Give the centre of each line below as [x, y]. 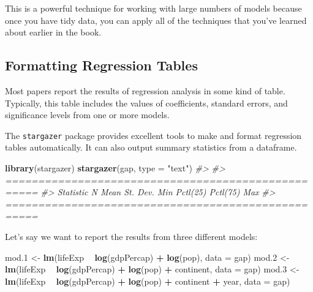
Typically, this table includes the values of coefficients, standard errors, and [146, 103]
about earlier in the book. [53, 32]
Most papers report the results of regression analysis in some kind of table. [145, 90]
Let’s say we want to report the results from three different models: [131, 236]
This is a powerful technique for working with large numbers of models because [153, 8]
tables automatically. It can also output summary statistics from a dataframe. [151, 147]
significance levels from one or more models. [87, 115]
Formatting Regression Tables [101, 65]
